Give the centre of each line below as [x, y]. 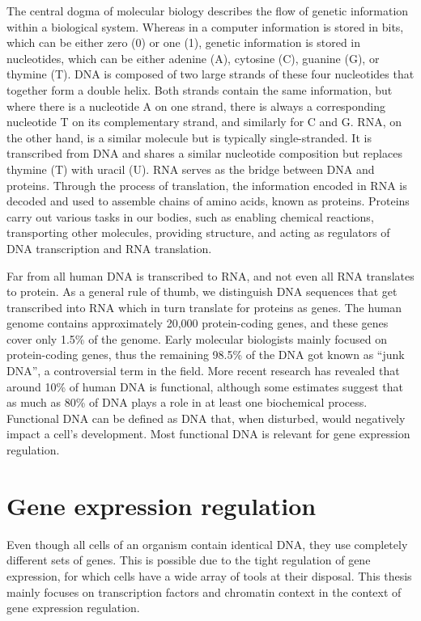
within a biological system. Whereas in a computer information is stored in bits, [205, 26]
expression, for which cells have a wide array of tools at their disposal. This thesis [209, 575]
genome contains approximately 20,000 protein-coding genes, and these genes [198, 323]
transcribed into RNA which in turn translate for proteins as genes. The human [204, 307]
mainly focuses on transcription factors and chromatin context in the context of [204, 591]
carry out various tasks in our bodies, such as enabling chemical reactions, [190, 216]
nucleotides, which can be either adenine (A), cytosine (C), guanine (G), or [193, 58]
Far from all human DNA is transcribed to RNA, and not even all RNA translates [210, 275]
